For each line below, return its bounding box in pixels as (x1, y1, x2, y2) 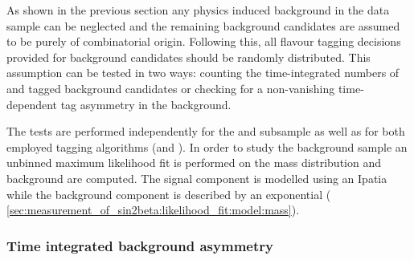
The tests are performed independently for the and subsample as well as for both (6, 123, 405, 140)
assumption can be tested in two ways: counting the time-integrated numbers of (6, 64, 400, 81)
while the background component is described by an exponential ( (6, 185, 331, 202)
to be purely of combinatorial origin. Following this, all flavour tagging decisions (6, 33, 401, 50)
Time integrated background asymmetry (6, 235, 273, 255)
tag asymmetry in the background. (60, 95, 232, 112)
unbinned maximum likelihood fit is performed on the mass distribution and (6, 154, 381, 171)
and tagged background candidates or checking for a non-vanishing (6, 79, 335, 96)
